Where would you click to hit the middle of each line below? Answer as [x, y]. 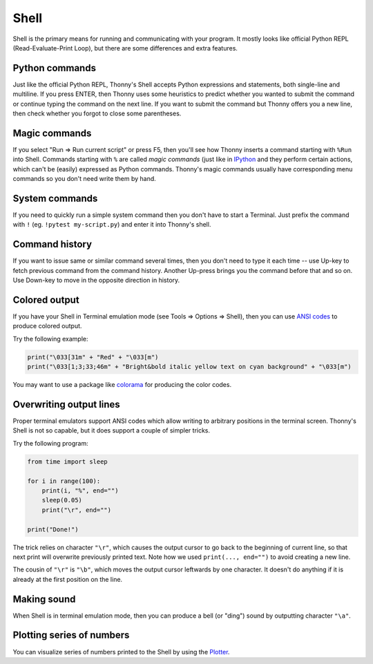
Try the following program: [51, 443]
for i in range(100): [64, 481]
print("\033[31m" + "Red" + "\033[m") [93, 357]
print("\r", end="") [77, 510]
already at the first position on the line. [68, 579]
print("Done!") [53, 529]
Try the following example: [51, 339]
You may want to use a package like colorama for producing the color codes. [122, 385]
